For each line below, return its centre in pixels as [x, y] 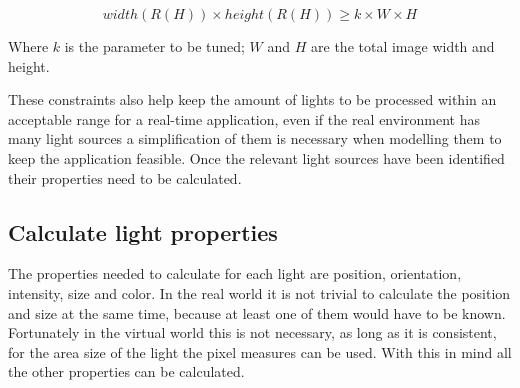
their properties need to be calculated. [125, 177]
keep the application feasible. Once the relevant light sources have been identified [256, 157]
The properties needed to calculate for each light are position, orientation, [235, 273]
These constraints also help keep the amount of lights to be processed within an [252, 99]
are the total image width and [403, 46]
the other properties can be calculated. [126, 371]
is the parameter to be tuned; [154, 46]
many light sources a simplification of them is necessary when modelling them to [255, 138]
